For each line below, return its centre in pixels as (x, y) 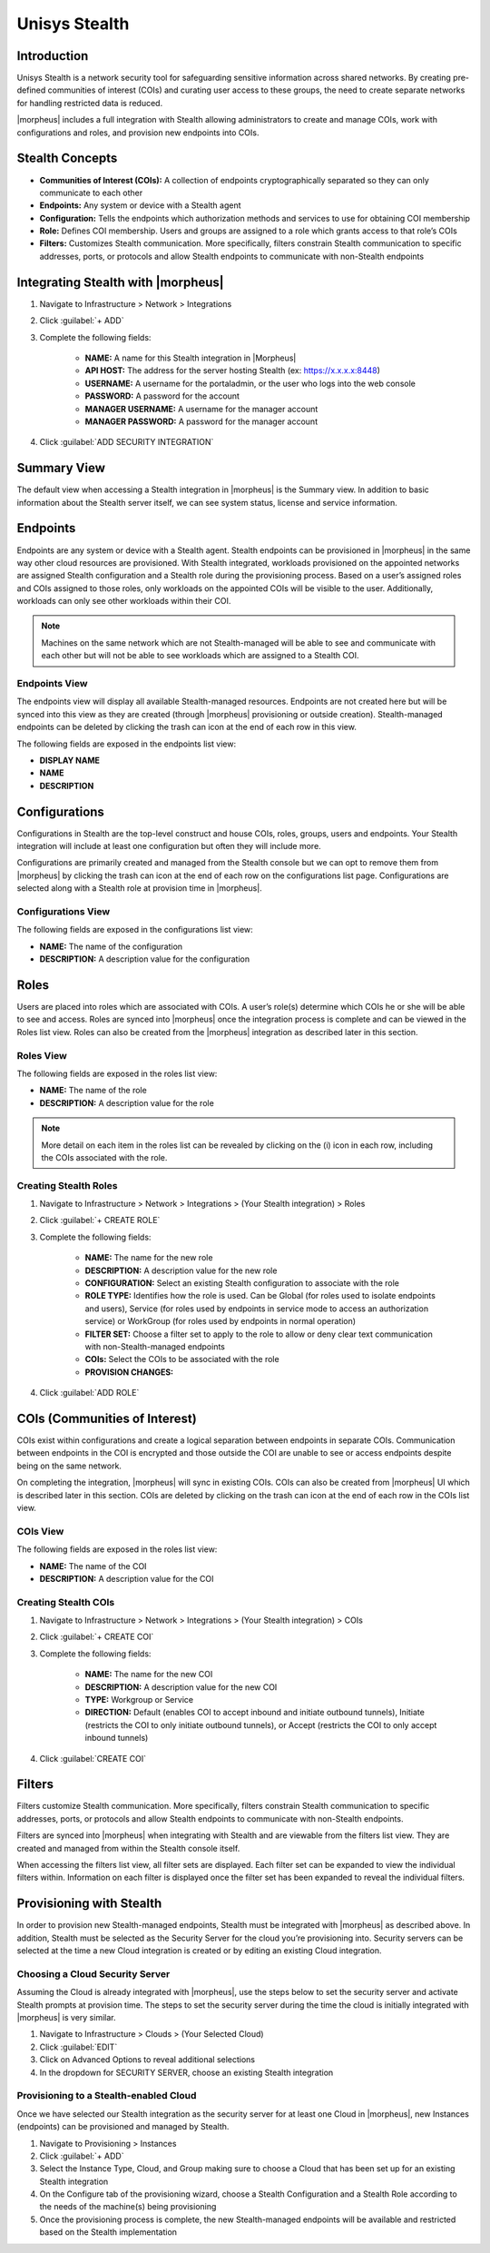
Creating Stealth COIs (66, 1602)
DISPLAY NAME (69, 760)
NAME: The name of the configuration (111, 946)
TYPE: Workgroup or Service (139, 1699)
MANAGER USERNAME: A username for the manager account (201, 409)
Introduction (53, 56)
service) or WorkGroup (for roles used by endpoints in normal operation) (220, 1321)
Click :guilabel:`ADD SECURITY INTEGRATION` (127, 442)
